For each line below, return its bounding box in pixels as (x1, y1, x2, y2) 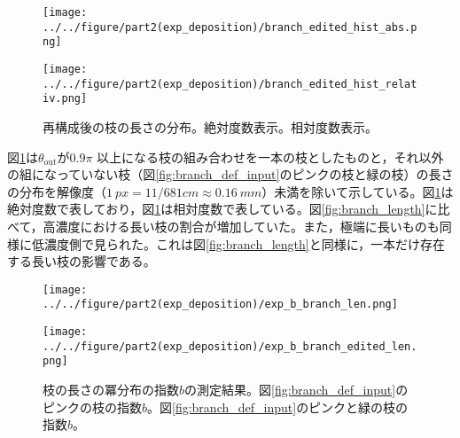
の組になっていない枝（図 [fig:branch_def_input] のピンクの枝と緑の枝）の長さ (7, 165, 454, 184)
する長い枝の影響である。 (7, 252, 156, 270)
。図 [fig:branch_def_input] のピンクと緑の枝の (147, 397, 409, 416)
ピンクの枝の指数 (43, 397, 142, 416)
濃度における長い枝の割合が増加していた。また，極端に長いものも (55, 216, 440, 235)
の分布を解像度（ (7, 182, 106, 200)
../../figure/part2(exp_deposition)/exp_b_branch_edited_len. (43, 340, 417, 353)
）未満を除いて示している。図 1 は (261, 182, 454, 200)
